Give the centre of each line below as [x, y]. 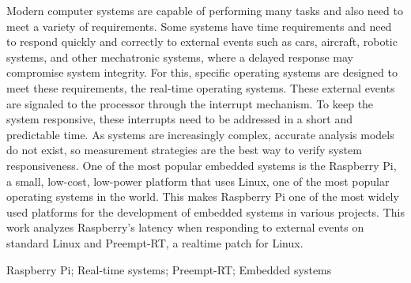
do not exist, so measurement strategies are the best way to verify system [184, 150]
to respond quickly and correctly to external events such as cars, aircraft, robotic [202, 42]
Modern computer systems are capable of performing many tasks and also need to [205, 10]
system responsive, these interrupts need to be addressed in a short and [179, 119]
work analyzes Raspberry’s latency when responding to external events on [185, 227]
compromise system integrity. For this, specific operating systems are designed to [202, 72]
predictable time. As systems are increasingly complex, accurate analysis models [200, 134]
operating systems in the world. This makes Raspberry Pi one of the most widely [203, 196]
